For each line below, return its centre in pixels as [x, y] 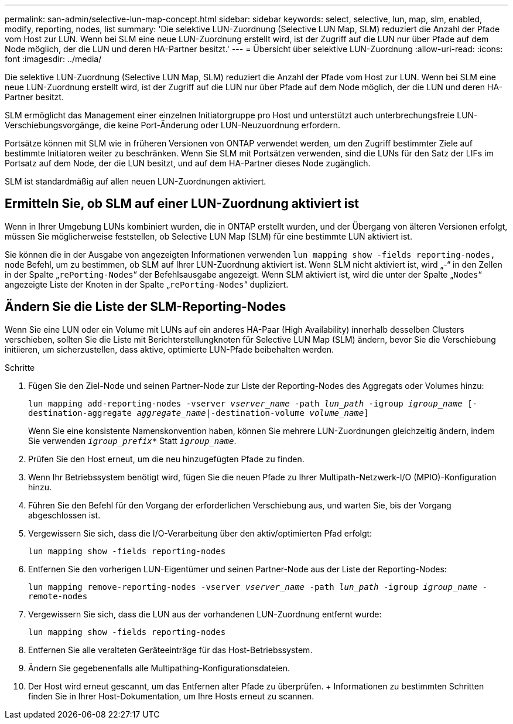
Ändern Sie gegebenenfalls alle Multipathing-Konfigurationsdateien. [159, 668]
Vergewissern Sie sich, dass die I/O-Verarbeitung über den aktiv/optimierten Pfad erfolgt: [200, 533]
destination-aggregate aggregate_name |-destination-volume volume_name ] [199, 413]
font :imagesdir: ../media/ [53, 59]
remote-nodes [58, 596]
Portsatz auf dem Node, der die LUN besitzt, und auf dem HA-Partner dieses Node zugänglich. [188, 163]
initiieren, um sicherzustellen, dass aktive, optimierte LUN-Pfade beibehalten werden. [169, 349]
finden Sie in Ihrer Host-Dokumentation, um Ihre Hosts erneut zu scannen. [171, 696]
